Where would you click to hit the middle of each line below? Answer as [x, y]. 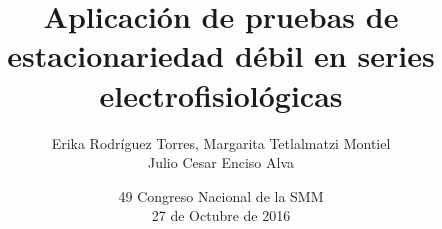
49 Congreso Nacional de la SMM [221, 195]
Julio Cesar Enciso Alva [221, 162]
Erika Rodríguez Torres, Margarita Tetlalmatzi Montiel [221, 142]
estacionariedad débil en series [221, 55]
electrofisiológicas [221, 94]
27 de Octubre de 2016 [221, 215]
